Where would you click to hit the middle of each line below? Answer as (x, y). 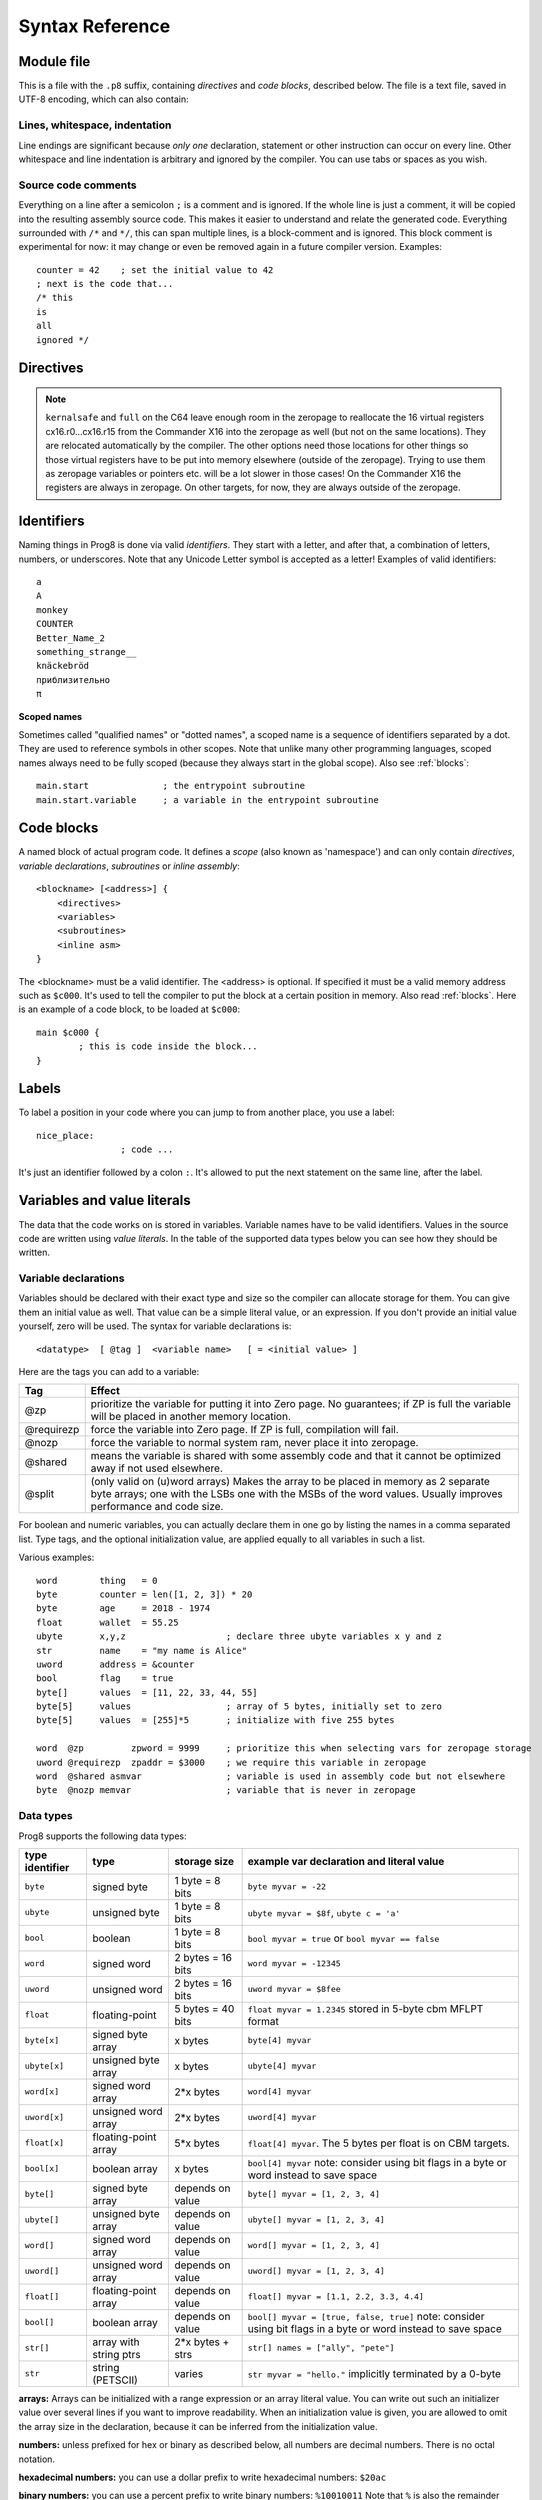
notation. (36, 2459)
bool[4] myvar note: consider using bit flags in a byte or (377, 2162)
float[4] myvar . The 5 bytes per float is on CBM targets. (378, 2143)
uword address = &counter (115, 1664)
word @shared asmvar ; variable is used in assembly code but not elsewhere (271, 1776)
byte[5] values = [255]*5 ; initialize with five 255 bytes (215, 1720)
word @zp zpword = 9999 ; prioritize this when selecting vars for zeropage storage (284, 1748)
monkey (52, 609)
